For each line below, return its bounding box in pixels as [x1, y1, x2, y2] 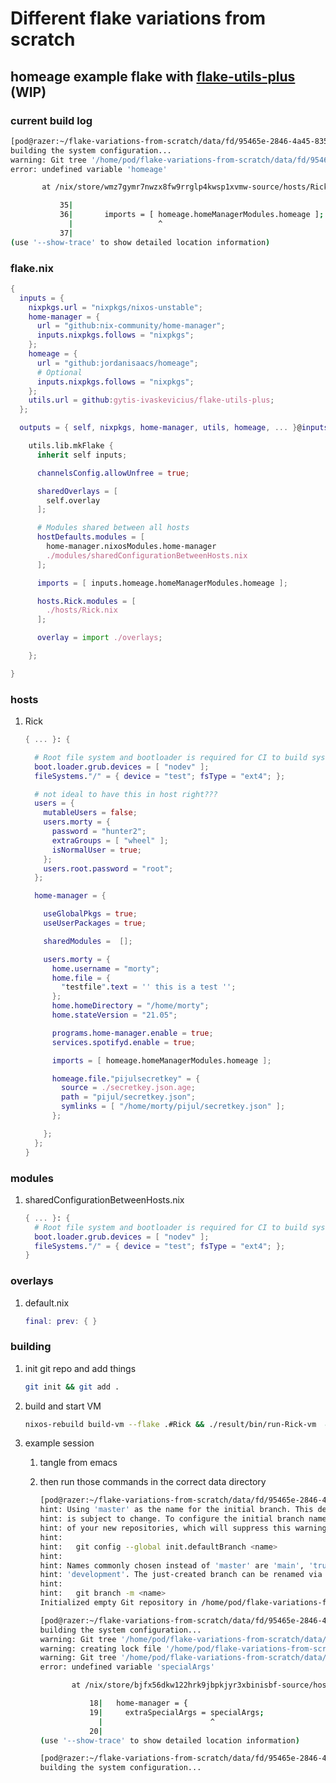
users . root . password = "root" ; [43, 863, 174, 874]
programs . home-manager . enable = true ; [51, 1028, 214, 1038]
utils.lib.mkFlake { [28, 441, 114, 451]
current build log [10, 113, 93, 127]
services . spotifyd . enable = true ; [51, 1037, 196, 1047]
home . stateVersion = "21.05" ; [51, 1010, 178, 1021]
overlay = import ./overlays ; [36, 633, 163, 643]
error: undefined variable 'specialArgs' [39, 1662, 215, 1672]
